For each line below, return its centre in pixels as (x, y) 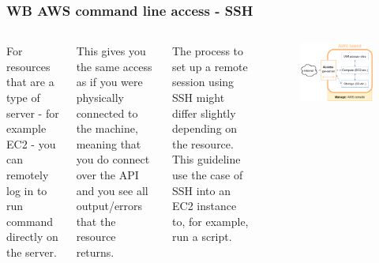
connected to (107, 113)
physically (100, 97)
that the (96, 221)
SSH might (199, 97)
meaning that (109, 143)
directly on (32, 237)
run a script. (202, 237)
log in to (27, 190)
